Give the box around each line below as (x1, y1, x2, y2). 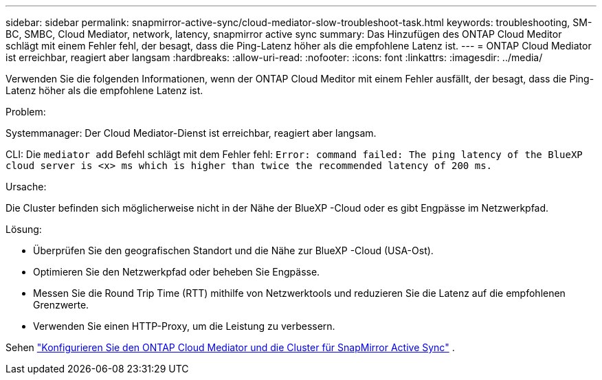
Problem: (5, 106, 46, 118)
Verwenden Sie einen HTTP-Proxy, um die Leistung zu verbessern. (33, 320, 335, 332)
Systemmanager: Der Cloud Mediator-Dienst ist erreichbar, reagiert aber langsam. (5, 127, 377, 139)
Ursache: (5, 181, 47, 192)
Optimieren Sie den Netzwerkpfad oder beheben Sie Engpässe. (33, 266, 320, 278)
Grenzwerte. (33, 299, 89, 311)
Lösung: (5, 223, 42, 235)
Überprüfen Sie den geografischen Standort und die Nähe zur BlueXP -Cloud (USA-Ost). (33, 245, 434, 256)
